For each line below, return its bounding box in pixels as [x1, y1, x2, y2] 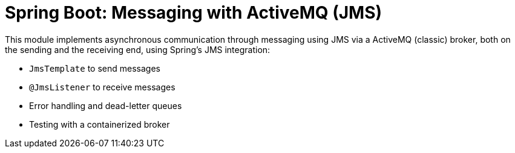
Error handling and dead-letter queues [29, 100, 182, 111]
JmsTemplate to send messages [29, 63, 160, 73]
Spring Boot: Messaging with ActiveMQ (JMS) [5, 2, 382, 23]
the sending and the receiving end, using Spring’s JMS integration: [5, 44, 271, 55]
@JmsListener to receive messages [29, 81, 175, 92]
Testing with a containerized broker [29, 119, 170, 130]
